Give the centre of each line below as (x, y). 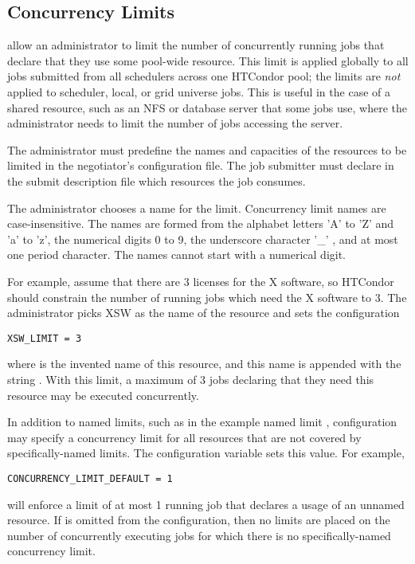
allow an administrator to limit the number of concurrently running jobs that (196, 45)
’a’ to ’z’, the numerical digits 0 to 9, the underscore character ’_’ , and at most (203, 239)
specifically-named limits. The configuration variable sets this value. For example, (206, 453)
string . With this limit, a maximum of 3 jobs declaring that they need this (191, 379)
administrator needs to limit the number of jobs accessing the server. (175, 123)
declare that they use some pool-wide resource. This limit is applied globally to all (208, 60)
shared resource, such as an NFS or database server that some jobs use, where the (207, 107)
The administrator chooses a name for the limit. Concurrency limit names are (197, 208)
